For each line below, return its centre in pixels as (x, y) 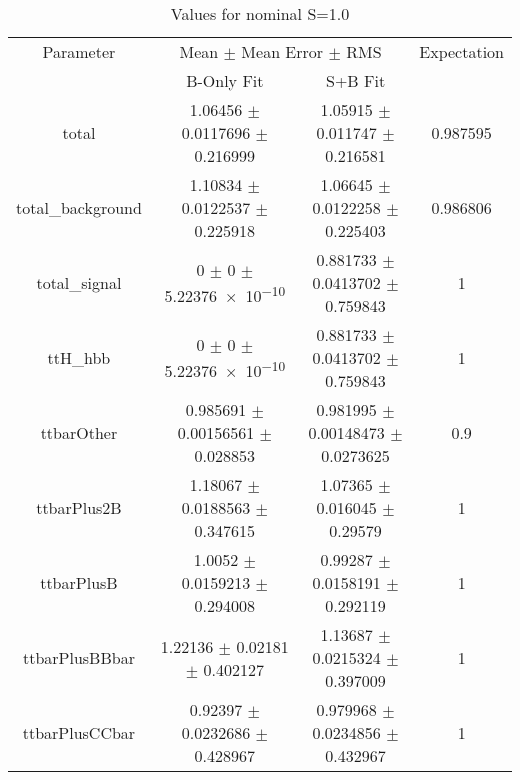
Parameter (79, 51)
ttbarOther (79, 432)
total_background (79, 207)
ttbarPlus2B (79, 507)
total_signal (79, 282)
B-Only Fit (225, 80)
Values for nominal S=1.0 (260, 13)
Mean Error (282, 51)
